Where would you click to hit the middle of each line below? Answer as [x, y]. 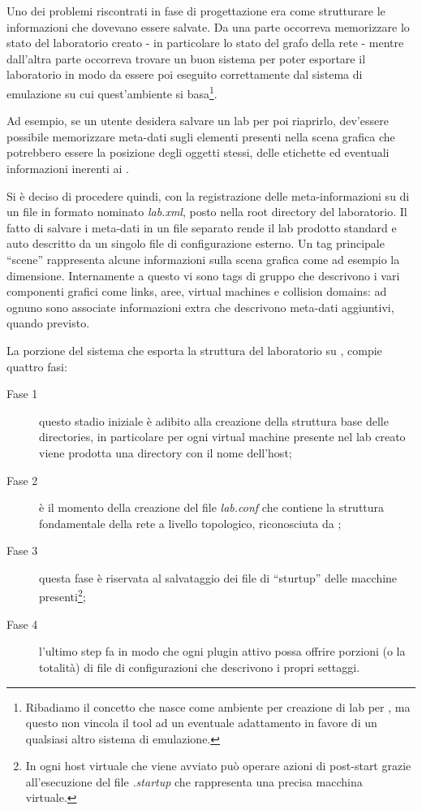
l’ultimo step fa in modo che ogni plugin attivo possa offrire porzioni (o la [222, 651]
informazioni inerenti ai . [68, 168]
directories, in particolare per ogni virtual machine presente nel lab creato [222, 437]
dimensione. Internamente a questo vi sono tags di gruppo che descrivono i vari [203, 275]
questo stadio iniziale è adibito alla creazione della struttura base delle [214, 420]
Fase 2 [22, 480]
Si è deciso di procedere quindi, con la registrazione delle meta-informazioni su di [208, 195]
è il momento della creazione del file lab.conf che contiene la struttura [212, 507]
